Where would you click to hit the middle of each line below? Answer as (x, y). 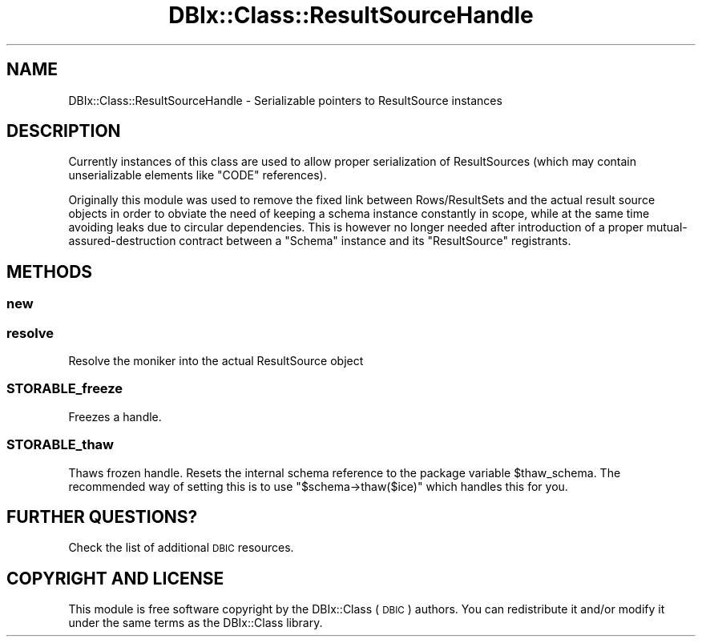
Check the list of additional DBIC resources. (181, 548)
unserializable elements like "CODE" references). (198, 175)
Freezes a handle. (115, 416)
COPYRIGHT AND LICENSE (115, 578)
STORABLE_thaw (60, 445)
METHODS (50, 271)
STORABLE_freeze (65, 389)
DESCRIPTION (64, 131)
